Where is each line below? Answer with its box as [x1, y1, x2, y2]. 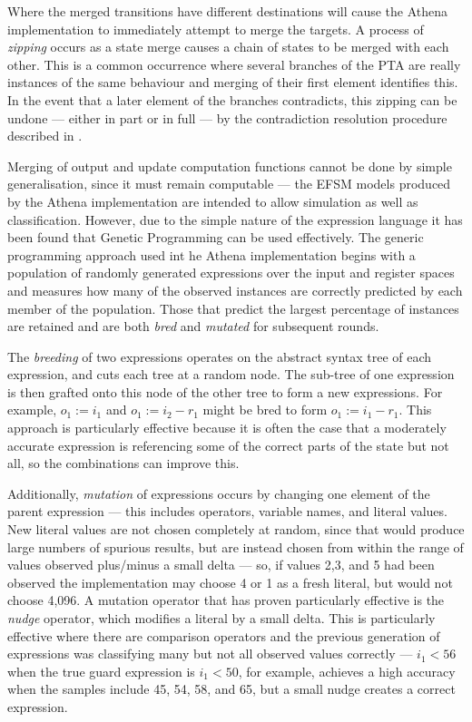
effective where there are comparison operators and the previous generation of [7, 626, 440, 645]
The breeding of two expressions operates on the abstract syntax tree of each [7, 346, 432, 366]
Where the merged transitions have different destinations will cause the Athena [7, 2, 448, 20]
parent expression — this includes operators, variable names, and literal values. [7, 502, 447, 521]
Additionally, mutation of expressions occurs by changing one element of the [7, 483, 430, 502]
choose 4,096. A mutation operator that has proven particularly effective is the [7, 590, 445, 610]
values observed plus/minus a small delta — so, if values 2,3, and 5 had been [7, 555, 435, 574]
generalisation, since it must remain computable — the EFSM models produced [7, 174, 451, 193]
